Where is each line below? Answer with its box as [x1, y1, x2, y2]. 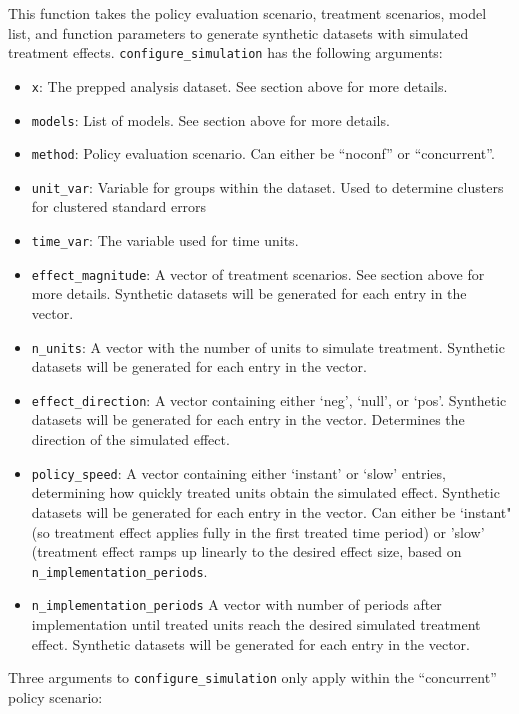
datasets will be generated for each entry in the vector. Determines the [31, 409, 465, 430]
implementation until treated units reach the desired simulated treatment [31, 614, 481, 634]
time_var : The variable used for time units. [31, 230, 299, 251]
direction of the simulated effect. [31, 429, 230, 450]
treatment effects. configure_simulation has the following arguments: [8, 42, 443, 63]
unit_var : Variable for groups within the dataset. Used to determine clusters [31, 176, 504, 197]
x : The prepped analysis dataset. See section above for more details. [31, 75, 448, 96]
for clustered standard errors [31, 196, 207, 217]
